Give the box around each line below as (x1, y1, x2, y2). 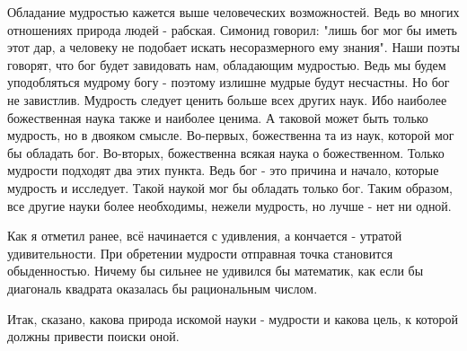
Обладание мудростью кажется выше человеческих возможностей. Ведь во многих (7, 3, 460, 21)
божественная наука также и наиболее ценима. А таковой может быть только (7, 108, 428, 127)
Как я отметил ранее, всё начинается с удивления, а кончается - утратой (7, 226, 402, 245)
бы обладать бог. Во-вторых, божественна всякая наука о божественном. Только (7, 143, 445, 162)
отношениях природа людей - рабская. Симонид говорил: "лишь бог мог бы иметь (7, 20, 457, 39)
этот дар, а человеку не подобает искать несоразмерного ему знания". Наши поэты (7, 38, 460, 57)
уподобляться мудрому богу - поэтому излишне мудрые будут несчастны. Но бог (7, 73, 450, 92)
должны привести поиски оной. (7, 327, 180, 346)
